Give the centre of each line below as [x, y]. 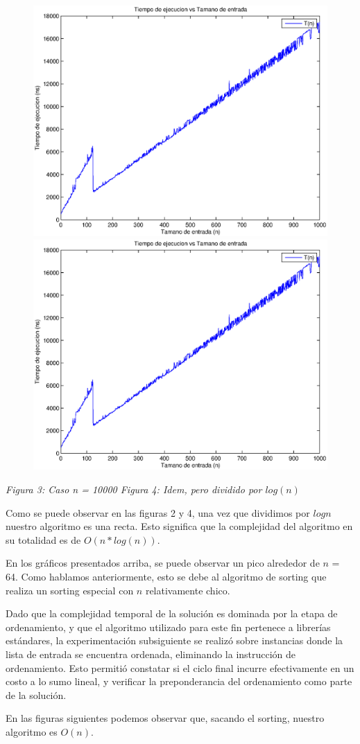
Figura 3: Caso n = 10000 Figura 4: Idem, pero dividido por [134, 489]
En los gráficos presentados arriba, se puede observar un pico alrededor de [163, 563]
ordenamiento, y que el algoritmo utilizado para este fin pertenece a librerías [168, 627]
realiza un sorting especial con [70, 590]
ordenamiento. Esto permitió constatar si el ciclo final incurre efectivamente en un [180, 667]
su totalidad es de [43, 539]
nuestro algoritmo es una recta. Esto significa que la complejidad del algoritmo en [179, 526]
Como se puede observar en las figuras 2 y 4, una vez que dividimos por [158, 512]
